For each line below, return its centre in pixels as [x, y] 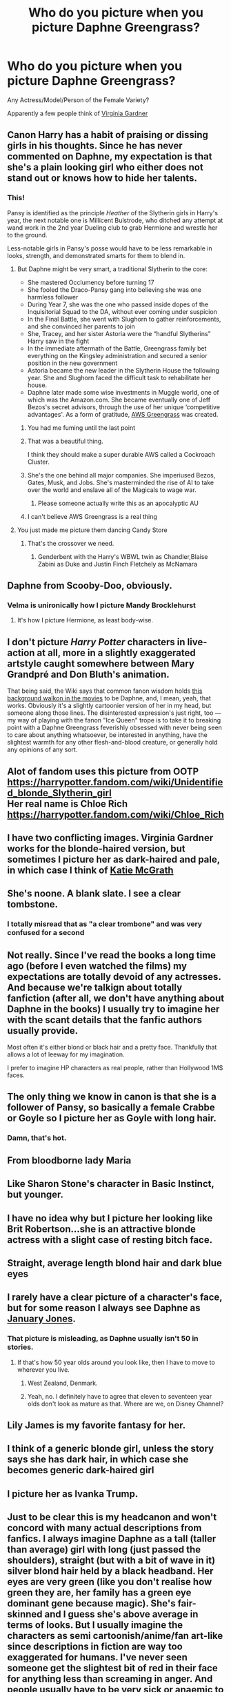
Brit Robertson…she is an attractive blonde [102, 1229]
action [21, 652]
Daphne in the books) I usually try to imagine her [113, 1009]
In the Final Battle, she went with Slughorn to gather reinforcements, [124, 319]
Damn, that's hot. [37, 1138]
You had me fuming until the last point [81, 427]
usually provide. [43, 1031]
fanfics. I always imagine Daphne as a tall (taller [112, 1539]
